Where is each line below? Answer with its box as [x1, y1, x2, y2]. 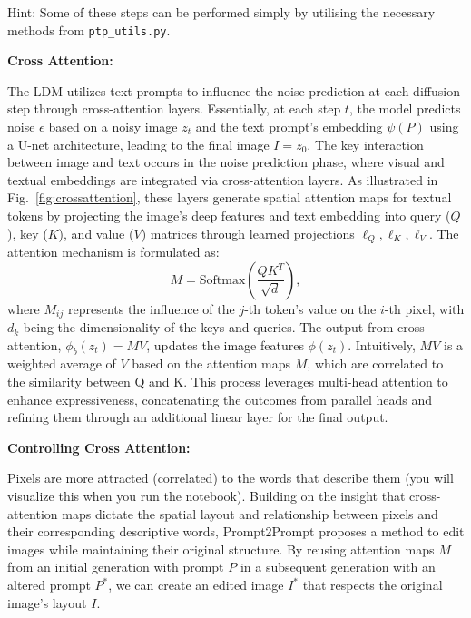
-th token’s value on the [244, 299, 377, 318]
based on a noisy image [48, 117, 178, 136]
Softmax [199, 273, 246, 287]
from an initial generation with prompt [7, 557, 224, 576]
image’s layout [7, 593, 87, 612]
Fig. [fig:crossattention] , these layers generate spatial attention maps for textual [7, 188, 452, 207]
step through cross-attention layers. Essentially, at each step [7, 99, 341, 118]
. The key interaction [307, 134, 424, 153]
